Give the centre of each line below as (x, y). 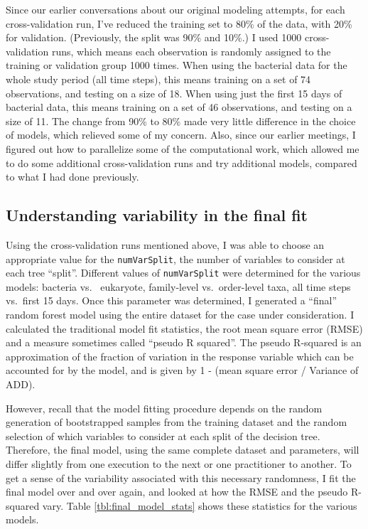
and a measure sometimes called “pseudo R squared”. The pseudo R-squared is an (184, 342)
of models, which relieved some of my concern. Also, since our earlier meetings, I (181, 135)
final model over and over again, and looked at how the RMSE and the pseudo (177, 492)
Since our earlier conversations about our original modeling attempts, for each (175, 9)
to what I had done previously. (72, 177)
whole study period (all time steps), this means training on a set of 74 (158, 79)
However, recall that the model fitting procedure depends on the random (164, 408)
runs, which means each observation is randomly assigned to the (191, 51)
